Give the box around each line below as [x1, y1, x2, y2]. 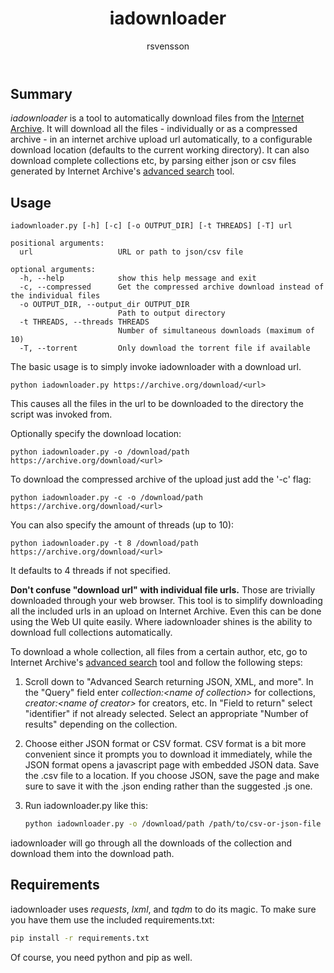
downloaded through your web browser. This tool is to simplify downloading [10, 595, 323, 607]
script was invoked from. [10, 408, 113, 421]
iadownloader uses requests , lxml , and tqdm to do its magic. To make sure [10, 903, 317, 915]
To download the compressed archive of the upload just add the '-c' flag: [10, 473, 312, 486]
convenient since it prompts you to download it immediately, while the [24, 748, 313, 761]
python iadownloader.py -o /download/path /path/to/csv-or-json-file [24, 819, 322, 829]
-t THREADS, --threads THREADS [19, 317, 150, 327]
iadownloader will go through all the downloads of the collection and [10, 837, 293, 849]
